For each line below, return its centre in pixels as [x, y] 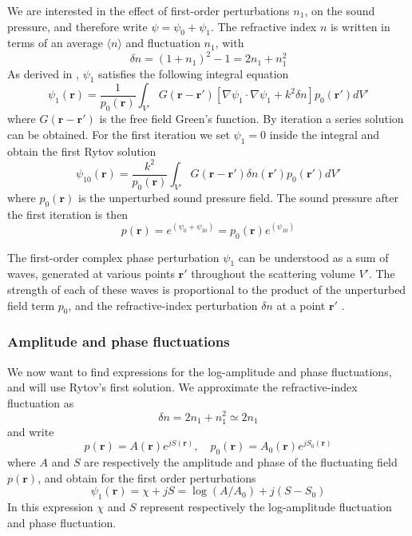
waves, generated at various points [91, 274]
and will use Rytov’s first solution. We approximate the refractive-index [182, 387]
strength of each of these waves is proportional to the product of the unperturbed [207, 290]
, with [230, 43]
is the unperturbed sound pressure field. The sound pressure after [238, 197]
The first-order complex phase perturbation [113, 257]
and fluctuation [163, 43]
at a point [301, 305]
